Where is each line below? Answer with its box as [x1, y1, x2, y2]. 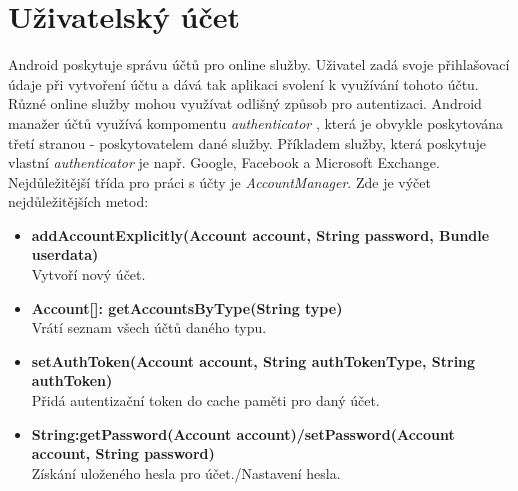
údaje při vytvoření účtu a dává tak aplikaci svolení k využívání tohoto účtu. [8, 73, 479, 94]
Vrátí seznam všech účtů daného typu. [31, 317, 267, 338]
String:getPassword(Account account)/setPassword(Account [31, 423, 455, 444]
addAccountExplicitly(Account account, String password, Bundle [31, 224, 490, 245]
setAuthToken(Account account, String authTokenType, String [31, 350, 476, 371]
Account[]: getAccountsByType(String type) [31, 297, 343, 318]
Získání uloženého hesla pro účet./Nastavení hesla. [31, 462, 341, 483]
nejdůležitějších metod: [8, 191, 149, 212]
